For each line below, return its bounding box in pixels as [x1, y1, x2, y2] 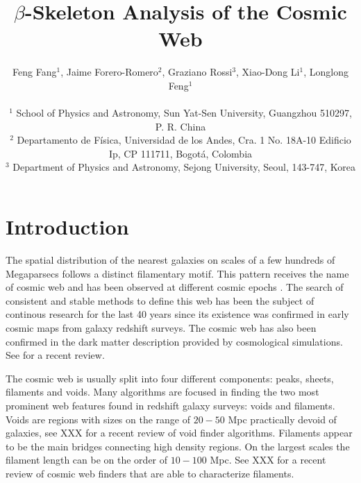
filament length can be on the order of [6, 452, 168, 467]
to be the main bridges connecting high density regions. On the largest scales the [6, 439, 350, 453]
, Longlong [303, 65, 349, 79]
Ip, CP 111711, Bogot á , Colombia [108, 146, 253, 160]
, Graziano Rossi [162, 65, 233, 79]
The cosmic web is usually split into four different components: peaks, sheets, [6, 371, 334, 385]
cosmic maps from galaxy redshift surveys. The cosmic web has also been [6, 320, 317, 334]
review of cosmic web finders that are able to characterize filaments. [6, 466, 294, 480]
